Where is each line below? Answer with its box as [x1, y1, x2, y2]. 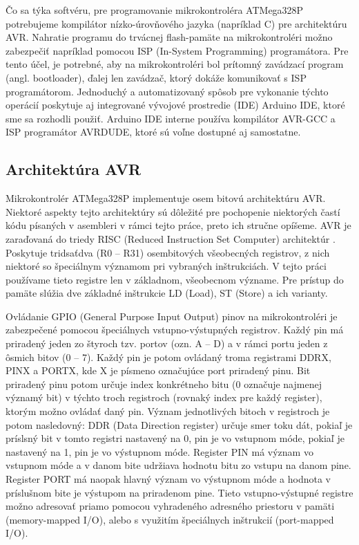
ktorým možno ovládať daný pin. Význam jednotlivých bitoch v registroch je [6, 404, 330, 418]
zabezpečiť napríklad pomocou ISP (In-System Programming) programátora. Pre [6, 43, 349, 57]
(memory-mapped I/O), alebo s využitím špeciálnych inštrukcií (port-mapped [6, 512, 334, 526]
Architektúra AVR [6, 158, 142, 180]
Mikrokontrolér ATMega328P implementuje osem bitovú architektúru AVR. [6, 191, 326, 205]
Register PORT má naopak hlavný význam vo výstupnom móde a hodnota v [6, 472, 331, 486]
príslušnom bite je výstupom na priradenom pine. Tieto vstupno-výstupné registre [6, 485, 353, 499]
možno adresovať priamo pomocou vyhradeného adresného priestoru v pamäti [6, 499, 335, 513]
